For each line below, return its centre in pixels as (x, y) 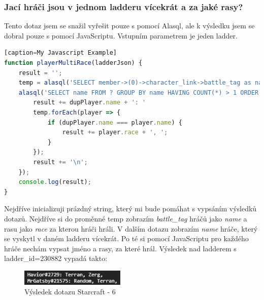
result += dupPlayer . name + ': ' (90, 103)
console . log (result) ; (55, 182)
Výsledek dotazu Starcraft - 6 (70, 292)
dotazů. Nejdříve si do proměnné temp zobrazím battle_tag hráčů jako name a (126, 218)
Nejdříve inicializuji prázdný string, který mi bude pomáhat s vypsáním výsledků (130, 209)
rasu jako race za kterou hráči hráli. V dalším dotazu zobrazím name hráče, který (131, 228)
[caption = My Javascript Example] (60, 53)
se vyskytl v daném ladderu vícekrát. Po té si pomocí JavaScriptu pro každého (126, 238)
